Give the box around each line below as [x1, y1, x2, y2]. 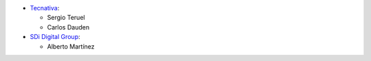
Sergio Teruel [47, 14, 85, 22]
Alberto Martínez [47, 42, 95, 51]
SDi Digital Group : [30, 33, 80, 41]
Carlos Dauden [47, 23, 89, 31]
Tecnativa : [30, 4, 60, 12]
